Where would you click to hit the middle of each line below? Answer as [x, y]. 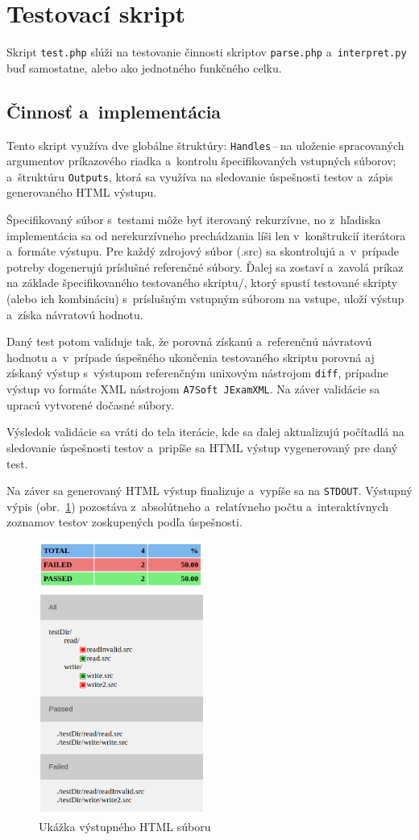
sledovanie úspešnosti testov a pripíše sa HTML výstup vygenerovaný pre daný [202, 447]
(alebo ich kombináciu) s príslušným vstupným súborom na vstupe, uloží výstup [205, 299]
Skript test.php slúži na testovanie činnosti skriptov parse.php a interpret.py [207, 52]
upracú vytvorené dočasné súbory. [90, 404]
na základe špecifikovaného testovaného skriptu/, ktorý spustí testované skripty [202, 283]
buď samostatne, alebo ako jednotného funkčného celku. [144, 67]
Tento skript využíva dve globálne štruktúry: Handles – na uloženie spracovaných [205, 145]
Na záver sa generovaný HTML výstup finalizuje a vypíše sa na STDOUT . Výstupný [209, 491]
